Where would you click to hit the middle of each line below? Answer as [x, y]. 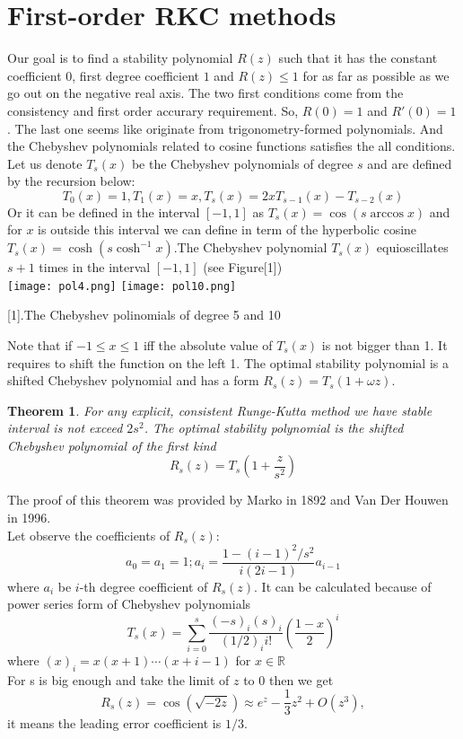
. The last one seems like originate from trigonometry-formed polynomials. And [225, 128]
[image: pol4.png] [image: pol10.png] [122, 286]
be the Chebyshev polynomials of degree [242, 163]
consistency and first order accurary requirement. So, [153, 110]
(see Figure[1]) [243, 267]
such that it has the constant [358, 58]
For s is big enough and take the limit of [118, 679]
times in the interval [95, 267]
